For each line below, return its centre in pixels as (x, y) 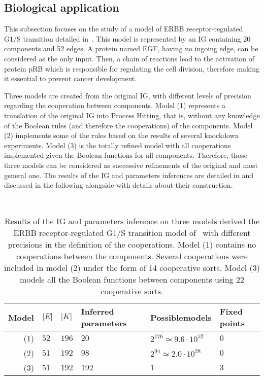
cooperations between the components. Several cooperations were (132, 256)
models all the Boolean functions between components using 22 (132, 280)
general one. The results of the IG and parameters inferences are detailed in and (129, 175)
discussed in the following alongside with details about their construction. (119, 185)
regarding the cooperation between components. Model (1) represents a (115, 105)
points (232, 323)
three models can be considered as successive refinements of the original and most (131, 165)
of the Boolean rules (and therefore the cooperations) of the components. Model (128, 125)
